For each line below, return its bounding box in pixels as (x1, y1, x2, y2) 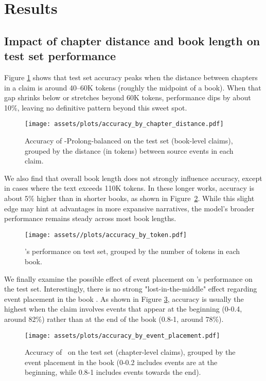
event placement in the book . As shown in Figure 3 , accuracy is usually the (4, 293, 244, 304)
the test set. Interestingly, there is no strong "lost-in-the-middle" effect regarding (4, 283, 257, 294)
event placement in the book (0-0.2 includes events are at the (25, 356, 218, 367)
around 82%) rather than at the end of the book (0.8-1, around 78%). (4, 313, 224, 324)
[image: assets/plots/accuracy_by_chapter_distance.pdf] (25, 120, 224, 128)
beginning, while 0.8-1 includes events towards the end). (25, 367, 201, 377)
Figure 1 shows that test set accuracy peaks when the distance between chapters (4, 71, 258, 82)
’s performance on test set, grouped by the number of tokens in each (25, 246, 240, 257)
